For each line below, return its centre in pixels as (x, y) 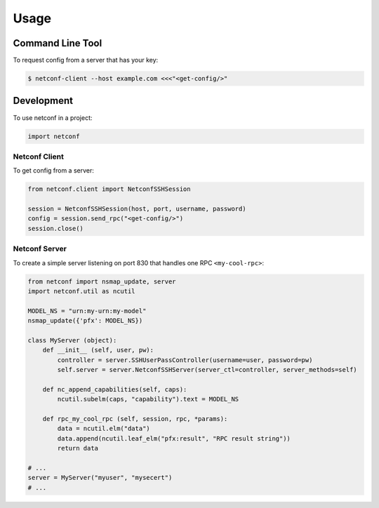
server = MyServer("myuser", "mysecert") (100, 478)
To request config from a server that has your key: (86, 60)
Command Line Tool (58, 43)
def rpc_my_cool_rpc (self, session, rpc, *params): (135, 419)
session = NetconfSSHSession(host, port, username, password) (137, 209)
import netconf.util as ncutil (82, 291)
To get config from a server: (54, 171)
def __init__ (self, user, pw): (98, 350)
